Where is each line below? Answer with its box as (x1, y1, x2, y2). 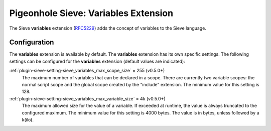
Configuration (9, 38, 54, 47)
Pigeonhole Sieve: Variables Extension (9, 8, 173, 19)
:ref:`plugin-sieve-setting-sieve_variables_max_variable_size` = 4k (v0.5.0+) (9, 95, 166, 101)
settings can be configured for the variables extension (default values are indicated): (9, 58, 185, 64)
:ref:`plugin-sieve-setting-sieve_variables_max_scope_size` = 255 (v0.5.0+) (9, 68, 165, 74)
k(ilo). (22, 116, 34, 122)
